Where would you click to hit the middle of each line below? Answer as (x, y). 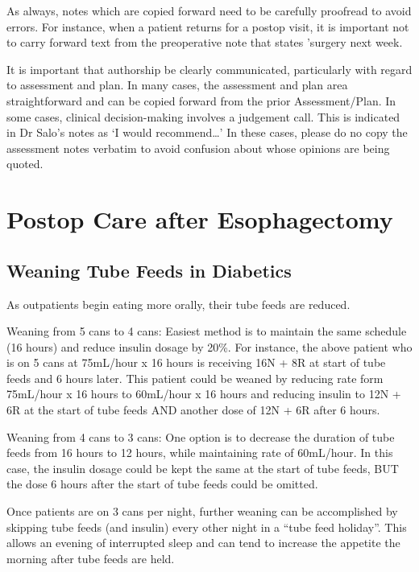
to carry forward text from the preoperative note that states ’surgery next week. (205, 42)
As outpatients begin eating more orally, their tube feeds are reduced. (178, 304)
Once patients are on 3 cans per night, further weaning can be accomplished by (202, 511)
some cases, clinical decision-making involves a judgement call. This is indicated (203, 116)
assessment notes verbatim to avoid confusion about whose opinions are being (198, 148)
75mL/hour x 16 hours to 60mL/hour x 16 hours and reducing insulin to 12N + (204, 394)
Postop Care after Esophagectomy (200, 219)
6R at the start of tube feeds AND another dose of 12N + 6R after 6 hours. (193, 410)
